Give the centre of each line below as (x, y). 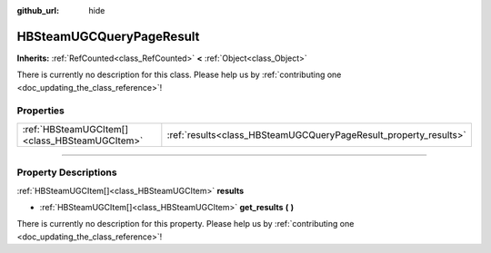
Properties (41, 111)
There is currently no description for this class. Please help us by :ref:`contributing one (179, 75)
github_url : (38, 10)
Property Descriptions (67, 172)
